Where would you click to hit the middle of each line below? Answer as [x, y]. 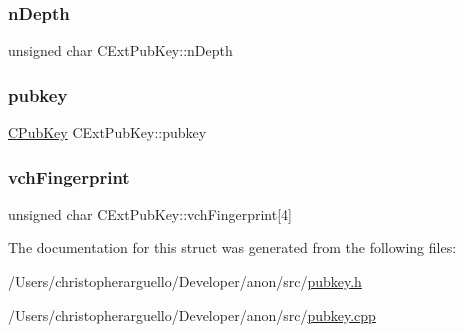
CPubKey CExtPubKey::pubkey [107, 132]
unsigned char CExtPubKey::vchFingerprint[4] [150, 213]
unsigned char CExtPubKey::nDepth [120, 50]
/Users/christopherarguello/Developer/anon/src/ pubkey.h [185, 281]
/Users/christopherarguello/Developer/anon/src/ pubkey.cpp [192, 314]
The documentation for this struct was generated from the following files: [232, 247]
